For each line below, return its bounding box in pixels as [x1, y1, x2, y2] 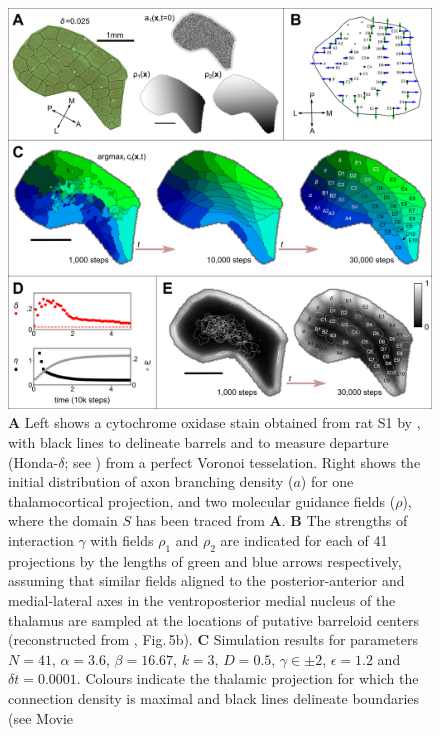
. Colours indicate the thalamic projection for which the [76, 668, 419, 689]
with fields [90, 529, 154, 550]
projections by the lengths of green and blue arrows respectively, [8, 550, 402, 571]
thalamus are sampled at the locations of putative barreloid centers [8, 609, 420, 630]
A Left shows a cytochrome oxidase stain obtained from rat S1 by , [8, 412, 421, 433]
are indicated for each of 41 [220, 529, 388, 550]
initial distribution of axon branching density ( [8, 471, 294, 492]
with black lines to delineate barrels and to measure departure [8, 432, 389, 452]
